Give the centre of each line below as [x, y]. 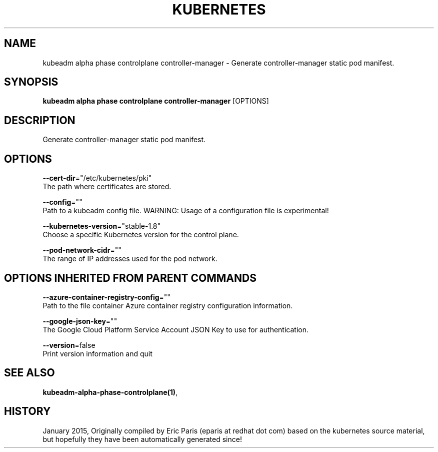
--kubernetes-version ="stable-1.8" [102, 226]
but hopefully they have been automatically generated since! [142, 439]
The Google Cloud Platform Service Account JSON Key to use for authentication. [176, 329]
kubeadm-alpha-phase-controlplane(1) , [110, 392]
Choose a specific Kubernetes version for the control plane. [141, 235]
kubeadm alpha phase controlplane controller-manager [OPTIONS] [156, 101]
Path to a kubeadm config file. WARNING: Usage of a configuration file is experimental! [186, 211]
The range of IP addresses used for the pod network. [130, 259]
